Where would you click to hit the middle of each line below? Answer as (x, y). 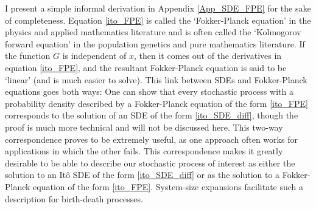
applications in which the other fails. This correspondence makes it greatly (144, 151)
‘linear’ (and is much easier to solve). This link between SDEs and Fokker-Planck (156, 79)
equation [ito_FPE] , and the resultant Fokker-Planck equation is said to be (146, 67)
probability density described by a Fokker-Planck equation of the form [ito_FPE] (156, 103)
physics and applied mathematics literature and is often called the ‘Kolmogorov (153, 32)
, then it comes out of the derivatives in (208, 56)
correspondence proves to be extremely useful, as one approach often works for (151, 139)
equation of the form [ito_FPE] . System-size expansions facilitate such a (168, 186)
